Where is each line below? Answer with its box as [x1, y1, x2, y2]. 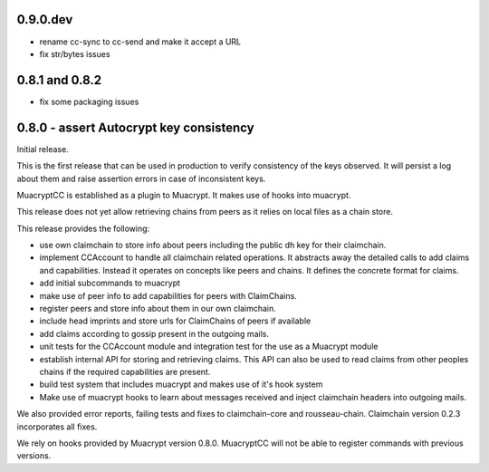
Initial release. [16, 143, 69, 154]
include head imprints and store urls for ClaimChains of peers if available [39, 315, 312, 326]
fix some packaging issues [39, 96, 139, 107]
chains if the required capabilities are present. [39, 366, 211, 377]
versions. [16, 450, 52, 461]
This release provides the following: [16, 223, 150, 234]
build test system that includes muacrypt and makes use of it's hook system [39, 379, 323, 390]
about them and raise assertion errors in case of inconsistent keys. [16, 173, 266, 184]
